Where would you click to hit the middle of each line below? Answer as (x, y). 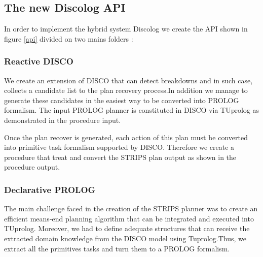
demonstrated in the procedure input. (63, 120)
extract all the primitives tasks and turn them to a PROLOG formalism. (117, 248)
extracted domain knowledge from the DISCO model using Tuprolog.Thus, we (125, 238)
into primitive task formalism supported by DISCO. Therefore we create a (119, 147)
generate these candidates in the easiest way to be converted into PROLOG (122, 100)
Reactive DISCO (39, 61)
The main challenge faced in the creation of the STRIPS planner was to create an (131, 208)
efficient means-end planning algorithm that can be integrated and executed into (129, 218)
